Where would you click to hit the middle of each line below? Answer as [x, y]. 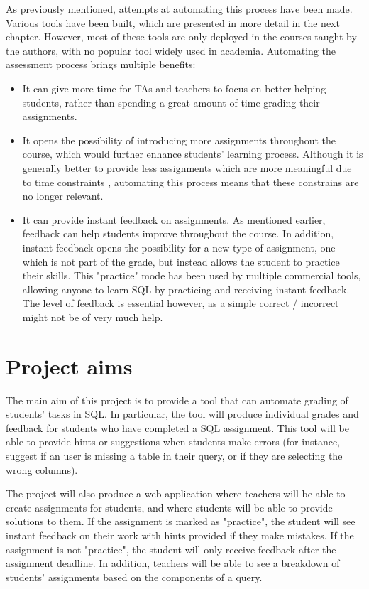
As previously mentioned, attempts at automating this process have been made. [179, 9]
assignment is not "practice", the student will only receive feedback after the [171, 549]
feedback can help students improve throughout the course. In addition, [178, 233]
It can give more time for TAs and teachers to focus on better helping [174, 88]
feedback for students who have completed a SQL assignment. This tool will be [177, 427]
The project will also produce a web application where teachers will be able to [176, 493]
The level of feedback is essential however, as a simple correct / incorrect [181, 303]
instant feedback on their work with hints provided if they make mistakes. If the [180, 535]
